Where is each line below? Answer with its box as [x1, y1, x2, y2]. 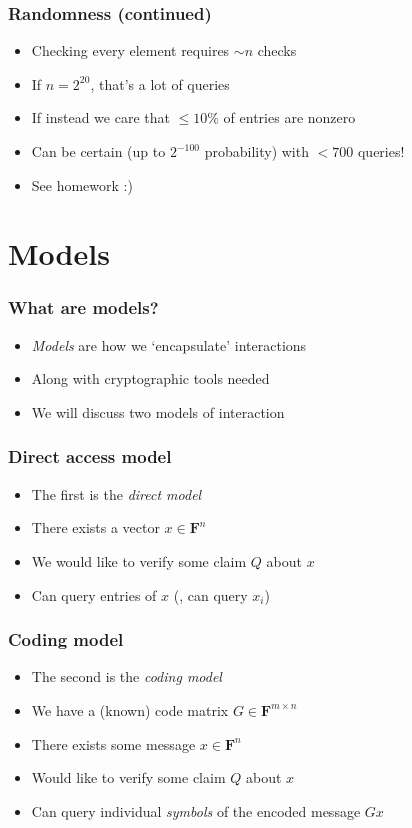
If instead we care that [31, 107, 170, 128]
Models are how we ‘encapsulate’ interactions [31, 334, 307, 355]
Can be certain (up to [31, 141, 166, 161]
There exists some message [31, 733, 196, 754]
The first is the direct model [31, 483, 202, 504]
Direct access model [8, 444, 172, 469]
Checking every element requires [31, 40, 230, 61]
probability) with [204, 141, 309, 161]
